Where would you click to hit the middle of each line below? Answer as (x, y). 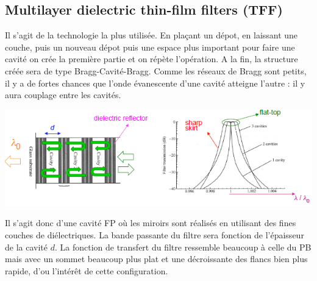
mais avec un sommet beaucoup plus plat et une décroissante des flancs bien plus (156, 259)
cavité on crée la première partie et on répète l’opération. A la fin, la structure (151, 59)
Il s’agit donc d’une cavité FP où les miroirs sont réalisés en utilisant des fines (151, 223)
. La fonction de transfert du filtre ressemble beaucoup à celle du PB (183, 247)
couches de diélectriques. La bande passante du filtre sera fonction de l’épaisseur (155, 234)
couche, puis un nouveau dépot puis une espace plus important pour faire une (150, 47)
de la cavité (26, 247)
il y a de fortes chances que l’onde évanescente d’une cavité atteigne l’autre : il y (155, 83)
